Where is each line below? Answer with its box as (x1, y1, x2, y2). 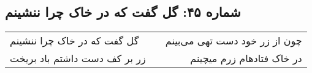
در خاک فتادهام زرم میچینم (190, 51, 302, 66)
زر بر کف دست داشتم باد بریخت (10, 51, 146, 66)
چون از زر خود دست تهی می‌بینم (165, 33, 302, 48)
